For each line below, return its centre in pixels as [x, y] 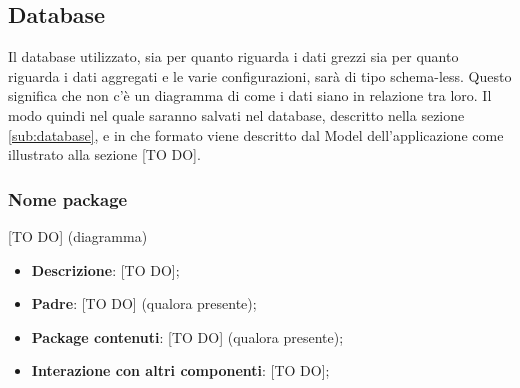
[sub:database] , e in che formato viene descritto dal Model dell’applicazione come [256, 134]
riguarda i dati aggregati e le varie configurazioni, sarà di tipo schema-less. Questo [260, 75]
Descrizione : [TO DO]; [105, 269]
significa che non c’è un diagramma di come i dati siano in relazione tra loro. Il [250, 95]
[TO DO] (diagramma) [78, 235]
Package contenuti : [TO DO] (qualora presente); [187, 336]
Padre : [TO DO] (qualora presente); [144, 303]
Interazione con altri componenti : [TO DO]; [180, 370]
